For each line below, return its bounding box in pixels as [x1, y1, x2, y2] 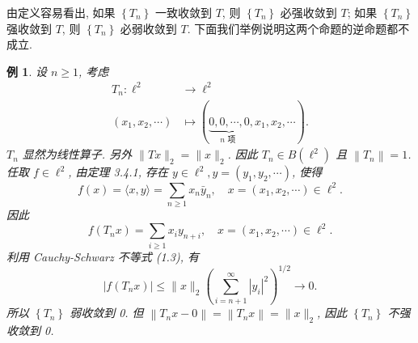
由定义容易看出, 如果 [6, 4, 116, 20]
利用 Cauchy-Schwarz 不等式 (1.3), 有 [6, 248, 200, 265]
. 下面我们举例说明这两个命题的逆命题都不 [187, 19, 410, 36]
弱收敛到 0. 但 [70, 304, 144, 321]
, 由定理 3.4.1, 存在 [68, 163, 168, 180]
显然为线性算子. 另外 [22, 146, 133, 163]
